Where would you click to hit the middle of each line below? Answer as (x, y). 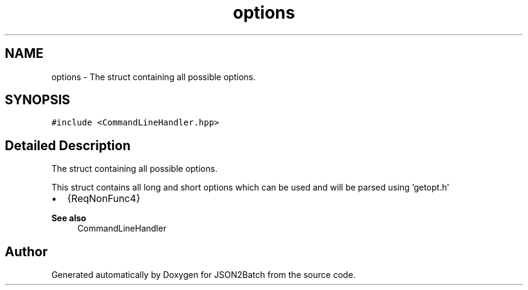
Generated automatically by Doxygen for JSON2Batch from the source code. (203, 275)
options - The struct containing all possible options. (153, 77)
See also (69, 218)
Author (26, 251)
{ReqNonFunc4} (104, 199)
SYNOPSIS (38, 100)
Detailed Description (68, 145)
